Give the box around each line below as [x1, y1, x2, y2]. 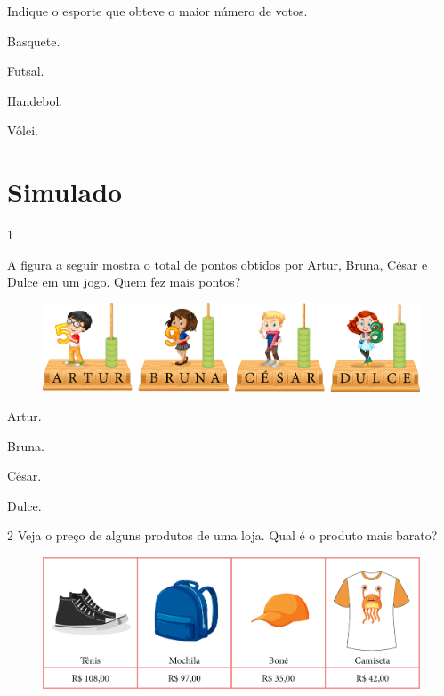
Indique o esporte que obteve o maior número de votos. [7, 2, 308, 20]
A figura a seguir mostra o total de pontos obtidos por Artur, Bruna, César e [7, 255, 428, 273]
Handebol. [7, 91, 63, 109]
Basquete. [7, 31, 61, 50]
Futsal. [7, 61, 44, 80]
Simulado [7, 174, 123, 210]
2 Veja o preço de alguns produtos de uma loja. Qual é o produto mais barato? [7, 526, 438, 545]
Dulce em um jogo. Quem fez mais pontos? [7, 272, 241, 291]
